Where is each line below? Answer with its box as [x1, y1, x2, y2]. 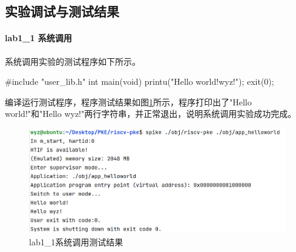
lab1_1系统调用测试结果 [29, 235, 123, 248]
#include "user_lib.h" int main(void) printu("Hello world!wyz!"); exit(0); [5, 75, 274, 88]
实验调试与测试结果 [5, 2, 119, 21]
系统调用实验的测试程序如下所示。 [5, 55, 140, 67]
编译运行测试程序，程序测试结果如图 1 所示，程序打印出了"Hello [5, 95, 252, 108]
